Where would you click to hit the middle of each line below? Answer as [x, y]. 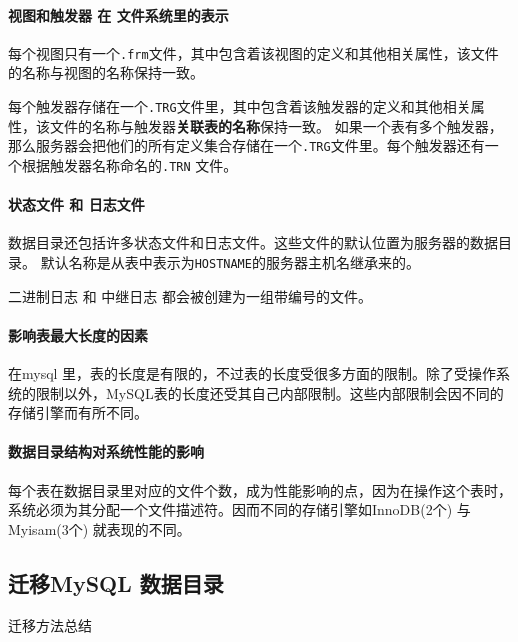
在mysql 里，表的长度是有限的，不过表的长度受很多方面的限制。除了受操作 [252, 373]
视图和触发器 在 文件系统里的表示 [118, 14]
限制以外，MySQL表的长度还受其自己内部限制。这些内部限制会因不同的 [269, 392]
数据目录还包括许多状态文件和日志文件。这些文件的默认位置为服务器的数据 [253, 242]
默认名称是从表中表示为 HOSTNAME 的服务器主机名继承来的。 [230, 262]
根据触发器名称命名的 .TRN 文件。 [129, 164]
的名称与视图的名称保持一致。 [106, 72]
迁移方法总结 [50, 624]
